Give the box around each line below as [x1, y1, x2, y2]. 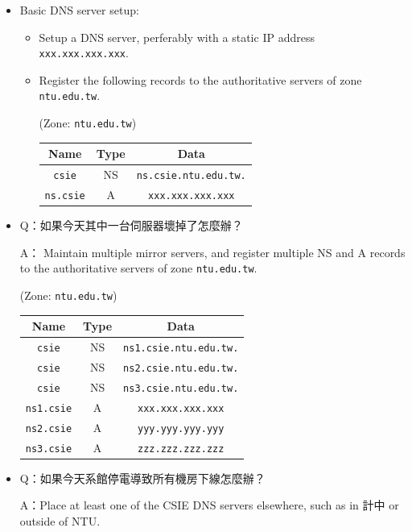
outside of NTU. [19, 512, 101, 529]
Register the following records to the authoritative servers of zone [39, 71, 362, 88]
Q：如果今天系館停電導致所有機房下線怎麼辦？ [19, 469, 266, 486]
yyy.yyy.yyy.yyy [138, 422, 225, 434]
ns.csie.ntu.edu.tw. [136, 170, 246, 182]
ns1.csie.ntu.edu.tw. [123, 343, 239, 354]
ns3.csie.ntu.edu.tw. [123, 382, 239, 394]
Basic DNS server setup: [19, 2, 139, 18]
